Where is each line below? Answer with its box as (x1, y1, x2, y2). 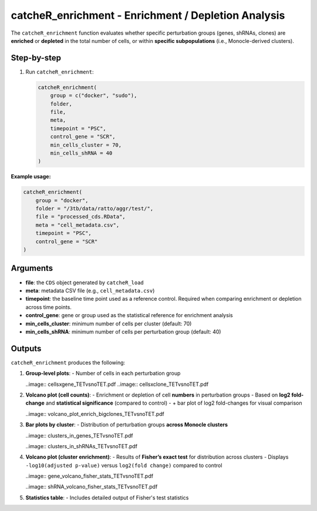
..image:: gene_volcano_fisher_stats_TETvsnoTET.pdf (25, 473, 154, 480)
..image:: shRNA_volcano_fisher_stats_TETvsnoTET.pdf (25, 483, 158, 490)
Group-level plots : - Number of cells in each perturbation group (25, 370, 181, 377)
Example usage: (11, 173, 51, 180)
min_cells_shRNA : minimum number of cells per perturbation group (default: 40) (25, 328, 221, 335)
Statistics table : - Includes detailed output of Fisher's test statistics (25, 494, 189, 501)
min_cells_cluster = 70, (50, 142, 122, 148)
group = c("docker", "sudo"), (50, 92, 137, 99)
